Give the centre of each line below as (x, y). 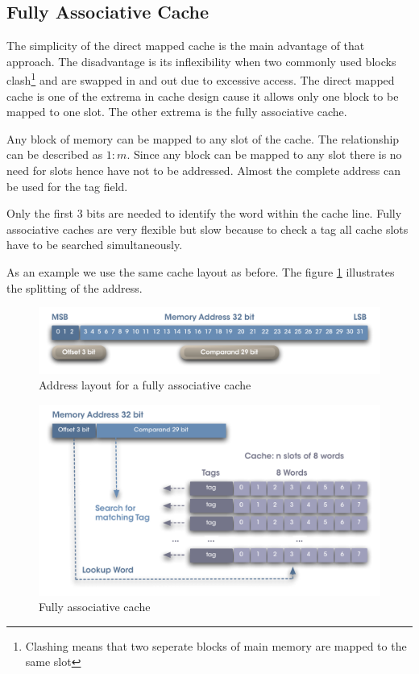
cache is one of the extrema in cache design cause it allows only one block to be (203, 96)
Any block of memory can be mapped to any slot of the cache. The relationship (203, 138)
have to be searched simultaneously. (95, 245)
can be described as (55, 154)
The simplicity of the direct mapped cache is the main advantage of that (186, 46)
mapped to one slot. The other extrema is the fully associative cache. (177, 112)
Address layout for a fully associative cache (145, 385)
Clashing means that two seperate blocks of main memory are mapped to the (216, 645)
